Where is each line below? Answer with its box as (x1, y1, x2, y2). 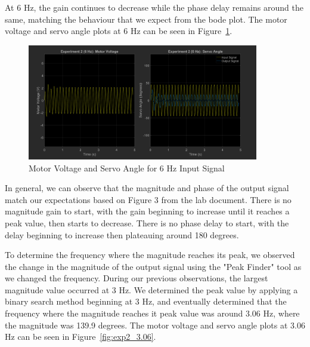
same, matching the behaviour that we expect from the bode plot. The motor (5, 13, 287, 25)
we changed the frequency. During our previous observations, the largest (5, 272, 268, 284)
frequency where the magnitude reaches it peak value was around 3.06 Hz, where (5, 307, 300, 320)
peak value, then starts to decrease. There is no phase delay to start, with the (5, 216, 289, 229)
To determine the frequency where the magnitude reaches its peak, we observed (5, 248, 295, 261)
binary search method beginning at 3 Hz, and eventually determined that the (5, 295, 287, 308)
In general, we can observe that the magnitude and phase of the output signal (5, 182, 289, 194)
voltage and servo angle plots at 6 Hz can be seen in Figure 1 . (5, 24, 232, 37)
